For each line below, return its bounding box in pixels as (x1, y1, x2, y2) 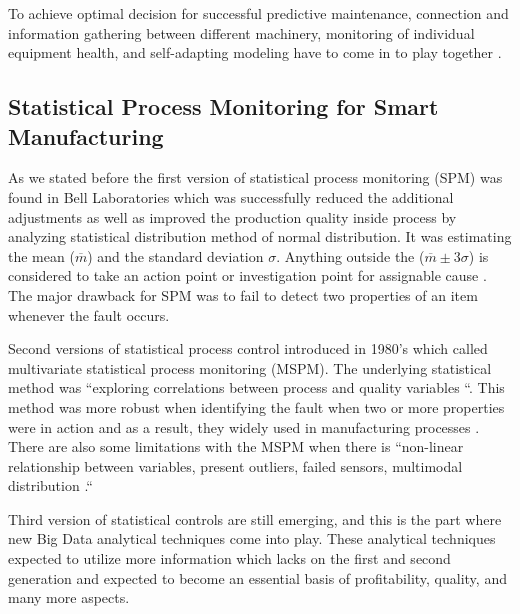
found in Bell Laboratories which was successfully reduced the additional (8, 186, 454, 207)
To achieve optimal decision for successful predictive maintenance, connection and (8, 3, 509, 23)
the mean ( (8, 245, 75, 266)
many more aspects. (8, 587, 130, 608)
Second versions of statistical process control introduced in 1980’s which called (8, 338, 488, 359)
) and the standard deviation (87, 245, 264, 266)
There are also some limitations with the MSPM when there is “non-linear (8, 436, 464, 457)
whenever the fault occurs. (8, 304, 170, 325)
